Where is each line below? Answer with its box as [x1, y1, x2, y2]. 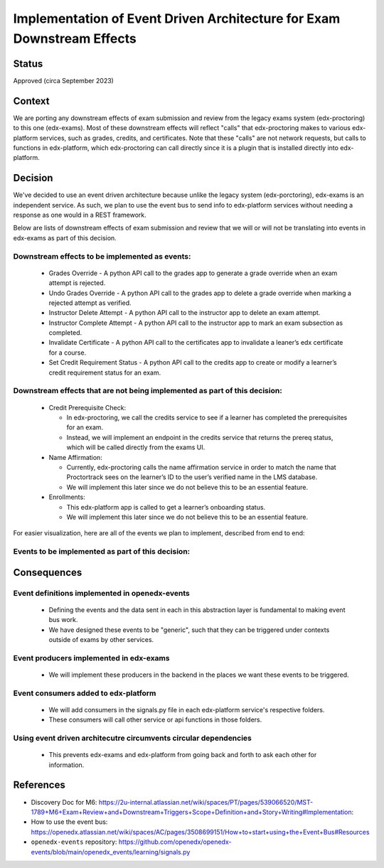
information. [48, 761, 85, 769]
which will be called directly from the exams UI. [66, 443, 206, 451]
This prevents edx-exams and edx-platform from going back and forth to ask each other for [48, 751, 317, 759]
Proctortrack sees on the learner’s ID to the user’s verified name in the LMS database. [66, 473, 318, 481]
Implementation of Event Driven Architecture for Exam [13, 11, 341, 26]
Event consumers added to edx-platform [13, 688, 156, 698]
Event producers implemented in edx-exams [13, 653, 170, 663]
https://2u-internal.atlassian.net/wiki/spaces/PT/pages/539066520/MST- [98, 798, 313, 806]
